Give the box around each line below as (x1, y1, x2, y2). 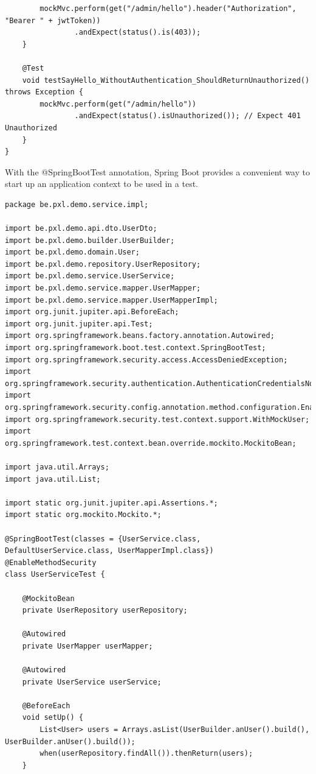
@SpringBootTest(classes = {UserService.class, (5, 534, 201, 543)
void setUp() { (22, 713, 83, 722)
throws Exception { (5, 88, 83, 97)
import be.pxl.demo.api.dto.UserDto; (5, 224, 157, 233)
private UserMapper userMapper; (22, 641, 153, 650)
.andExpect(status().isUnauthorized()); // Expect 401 (74, 111, 301, 121)
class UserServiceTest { (5, 570, 105, 579)
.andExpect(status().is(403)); (74, 28, 201, 37)
